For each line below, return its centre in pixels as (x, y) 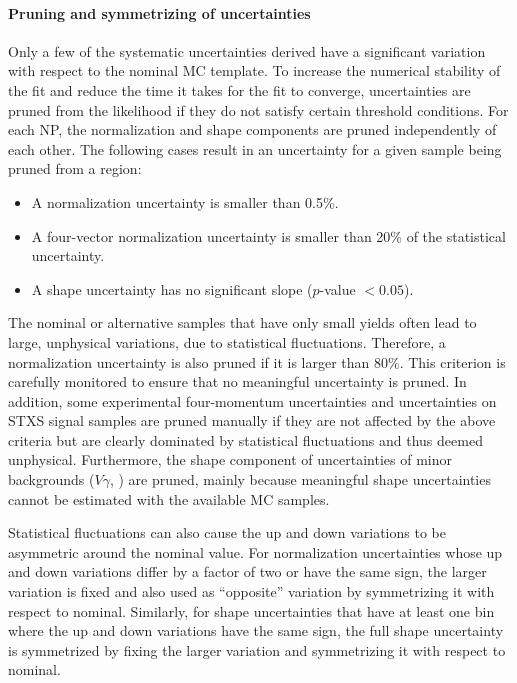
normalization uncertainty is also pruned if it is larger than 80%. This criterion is (257, 361)
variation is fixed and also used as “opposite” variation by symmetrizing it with (251, 591)
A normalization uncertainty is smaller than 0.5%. (185, 201)
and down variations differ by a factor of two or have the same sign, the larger (247, 571)
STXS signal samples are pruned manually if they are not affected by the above (252, 420)
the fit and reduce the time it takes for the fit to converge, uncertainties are (239, 89)
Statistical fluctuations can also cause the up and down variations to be (227, 532)
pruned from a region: (75, 168)
